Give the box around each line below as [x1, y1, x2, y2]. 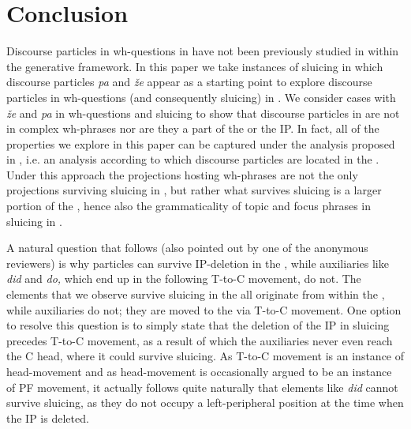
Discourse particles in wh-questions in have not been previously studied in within [6, 43, 399, 59]
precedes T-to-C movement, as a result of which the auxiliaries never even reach [6, 332, 393, 348]
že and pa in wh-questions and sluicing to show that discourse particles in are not [6, 104, 400, 121]
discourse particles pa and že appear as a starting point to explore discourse [6, 73, 372, 90]
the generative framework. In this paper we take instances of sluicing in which [6, 58, 383, 74]
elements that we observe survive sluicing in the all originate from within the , [6, 286, 385, 303]
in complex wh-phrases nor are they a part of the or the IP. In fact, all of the [6, 120, 379, 137]
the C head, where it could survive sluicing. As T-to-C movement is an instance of [6, 348, 405, 364]
